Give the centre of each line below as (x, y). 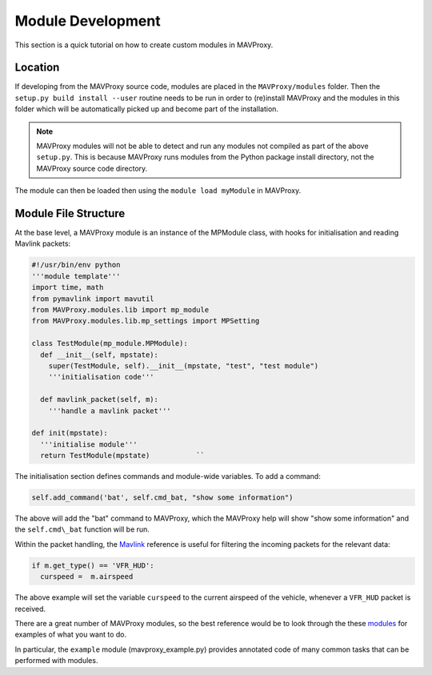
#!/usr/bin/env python (76, 265)
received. (30, 609)
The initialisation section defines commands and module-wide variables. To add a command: (168, 476)
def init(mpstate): (70, 433)
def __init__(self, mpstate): (100, 355)
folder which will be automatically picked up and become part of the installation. (147, 109)
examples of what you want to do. (71, 635)
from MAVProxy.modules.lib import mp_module (120, 310)
